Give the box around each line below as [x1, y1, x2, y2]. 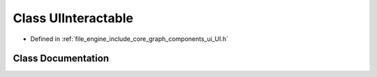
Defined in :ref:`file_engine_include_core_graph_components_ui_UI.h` [30, 35, 228, 43]
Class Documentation [13, 53, 110, 65]
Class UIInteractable [13, 10, 134, 26]
